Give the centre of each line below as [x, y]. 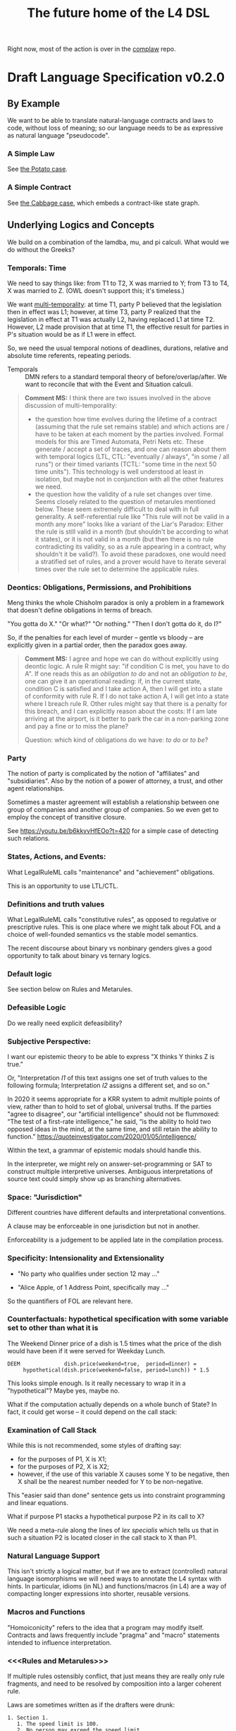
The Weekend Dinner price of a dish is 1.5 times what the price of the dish [114, 1343]
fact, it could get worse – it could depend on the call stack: [92, 1412]
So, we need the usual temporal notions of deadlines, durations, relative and [118, 348]
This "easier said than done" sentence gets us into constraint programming [116, 1495]
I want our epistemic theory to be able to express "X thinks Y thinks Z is [111, 1056]
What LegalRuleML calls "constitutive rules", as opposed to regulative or [112, 920]
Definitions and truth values [56, 904]
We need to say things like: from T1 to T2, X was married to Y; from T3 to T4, [118, 283]
